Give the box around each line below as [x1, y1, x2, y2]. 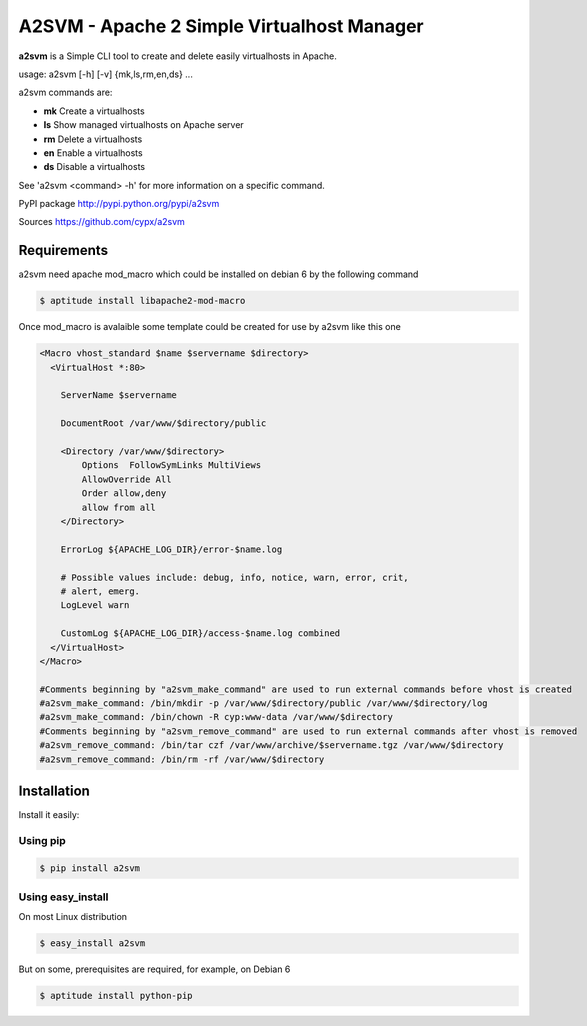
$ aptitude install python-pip [39, 990, 194, 1002]
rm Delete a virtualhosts [43, 133, 143, 145]
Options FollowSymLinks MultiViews [81, 460, 262, 471]
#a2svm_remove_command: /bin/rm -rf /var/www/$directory [39, 753, 325, 765]
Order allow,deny [81, 488, 167, 499]
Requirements [18, 242, 109, 259]
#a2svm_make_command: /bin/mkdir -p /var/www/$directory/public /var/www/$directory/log [39, 698, 489, 709]
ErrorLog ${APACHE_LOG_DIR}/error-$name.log [60, 543, 283, 555]
